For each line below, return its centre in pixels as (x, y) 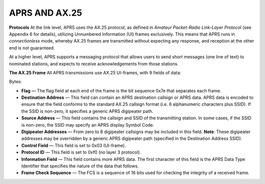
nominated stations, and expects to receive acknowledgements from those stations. (94, 64)
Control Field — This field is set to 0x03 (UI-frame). (74, 145)
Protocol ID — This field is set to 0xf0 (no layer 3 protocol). (81, 152)
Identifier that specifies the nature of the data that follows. (80, 166)
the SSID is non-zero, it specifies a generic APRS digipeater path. (87, 111)
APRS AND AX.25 (46, 13)
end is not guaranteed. (32, 48)
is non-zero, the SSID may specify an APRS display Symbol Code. (88, 125)
